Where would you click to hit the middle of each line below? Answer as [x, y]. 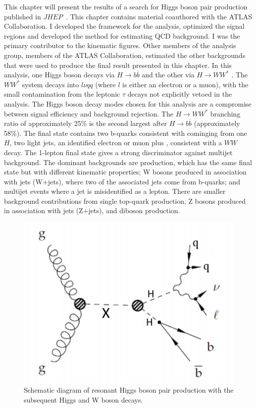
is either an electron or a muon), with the [185, 84]
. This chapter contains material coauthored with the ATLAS [159, 16]
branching [225, 113]
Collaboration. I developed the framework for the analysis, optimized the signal [124, 26]
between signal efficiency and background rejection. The [89, 113]
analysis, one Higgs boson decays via [59, 75]
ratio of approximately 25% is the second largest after [85, 123]
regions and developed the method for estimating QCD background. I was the [122, 35]
